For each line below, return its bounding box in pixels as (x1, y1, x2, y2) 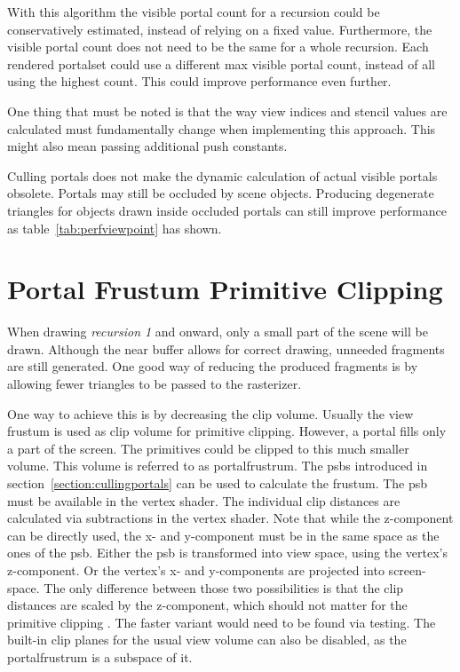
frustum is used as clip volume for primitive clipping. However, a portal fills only (7, 422, 447, 440)
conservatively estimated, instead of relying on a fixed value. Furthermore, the (7, 20, 432, 38)
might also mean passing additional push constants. (7, 137, 288, 155)
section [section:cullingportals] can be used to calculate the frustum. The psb (7, 474, 428, 492)
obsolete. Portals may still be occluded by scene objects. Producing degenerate (7, 184, 434, 202)
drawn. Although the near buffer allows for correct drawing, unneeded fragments (7, 339, 445, 358)
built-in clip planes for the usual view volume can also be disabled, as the (7, 630, 407, 649)
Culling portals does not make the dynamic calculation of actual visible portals (7, 166, 438, 185)
